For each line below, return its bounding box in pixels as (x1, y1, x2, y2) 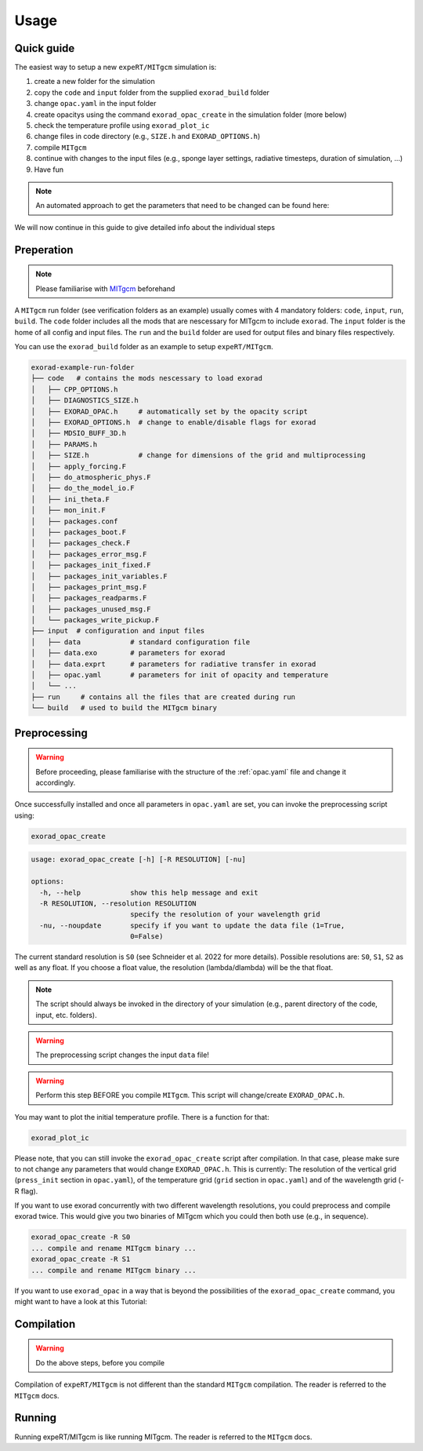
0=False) (129, 932, 164, 941)
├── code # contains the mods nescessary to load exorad (31, 374, 262, 383)
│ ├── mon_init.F (31, 506, 106, 515)
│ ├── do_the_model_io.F (31, 483, 135, 493)
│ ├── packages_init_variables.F (31, 571, 168, 581)
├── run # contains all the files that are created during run (31, 692, 296, 702)
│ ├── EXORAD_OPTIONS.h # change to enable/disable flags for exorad (31, 418, 316, 427)
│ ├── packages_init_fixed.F (31, 561, 152, 570)
